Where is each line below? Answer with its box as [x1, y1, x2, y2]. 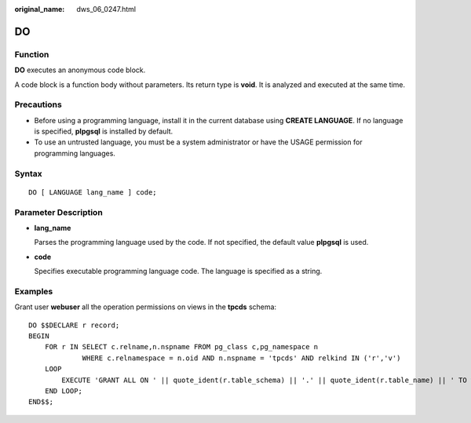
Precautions [14, 99, 62, 110]
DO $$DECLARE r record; [28, 320, 120, 330]
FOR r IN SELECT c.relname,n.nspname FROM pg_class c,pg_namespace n [44, 342, 319, 352]
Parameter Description [14, 206, 104, 217]
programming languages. [34, 148, 115, 158]
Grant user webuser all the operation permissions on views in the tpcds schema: [14, 302, 277, 312]
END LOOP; [44, 387, 82, 396]
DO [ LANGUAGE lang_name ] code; [28, 188, 157, 196]
